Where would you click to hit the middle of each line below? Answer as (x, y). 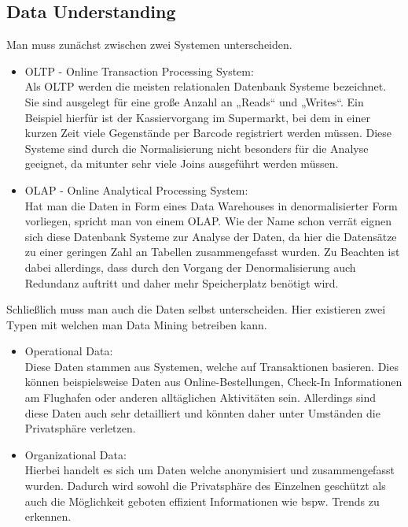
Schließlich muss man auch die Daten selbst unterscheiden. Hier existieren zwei (196, 309)
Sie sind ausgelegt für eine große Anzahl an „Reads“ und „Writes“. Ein (194, 101)
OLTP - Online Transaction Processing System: (139, 71)
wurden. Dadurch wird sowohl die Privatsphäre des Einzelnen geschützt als (205, 486)
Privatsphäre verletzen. (80, 428)
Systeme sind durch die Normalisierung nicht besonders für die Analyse (197, 148)
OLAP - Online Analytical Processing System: (136, 189)
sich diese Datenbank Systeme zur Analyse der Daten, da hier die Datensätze (211, 236)
